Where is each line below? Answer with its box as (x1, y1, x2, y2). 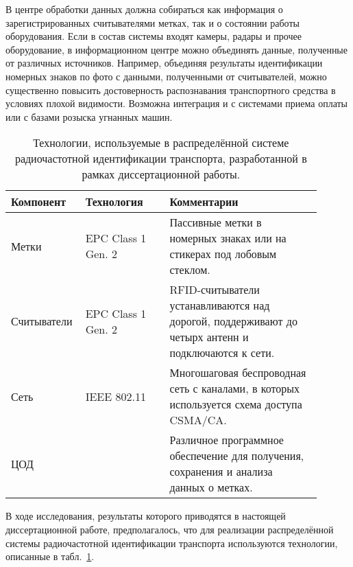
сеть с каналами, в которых (169, 380, 300, 397)
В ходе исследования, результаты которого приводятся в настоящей (5, 509, 286, 523)
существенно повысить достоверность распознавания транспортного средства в (5, 82, 336, 97)
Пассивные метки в (169, 214, 262, 231)
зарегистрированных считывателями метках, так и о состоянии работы (5, 15, 300, 30)
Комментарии (169, 194, 239, 210)
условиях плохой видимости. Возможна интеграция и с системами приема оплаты (5, 96, 348, 111)
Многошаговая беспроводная (169, 364, 306, 381)
